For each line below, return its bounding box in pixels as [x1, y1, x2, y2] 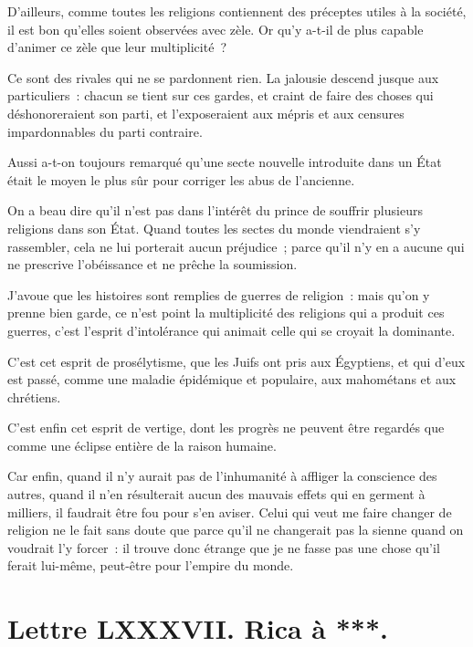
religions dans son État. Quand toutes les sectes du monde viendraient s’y [7, 218, 421, 237]
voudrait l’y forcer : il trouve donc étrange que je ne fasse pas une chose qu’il [7, 537, 440, 557]
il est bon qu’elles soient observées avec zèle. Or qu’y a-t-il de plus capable [7, 19, 424, 38]
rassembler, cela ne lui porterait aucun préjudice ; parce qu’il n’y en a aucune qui [7, 236, 465, 256]
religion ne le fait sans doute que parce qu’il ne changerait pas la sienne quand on [7, 520, 464, 539]
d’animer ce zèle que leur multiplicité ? [7, 37, 227, 57]
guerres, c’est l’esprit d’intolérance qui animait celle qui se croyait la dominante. [7, 320, 456, 339]
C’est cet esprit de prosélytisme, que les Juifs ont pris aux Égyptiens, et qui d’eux [7, 351, 466, 370]
